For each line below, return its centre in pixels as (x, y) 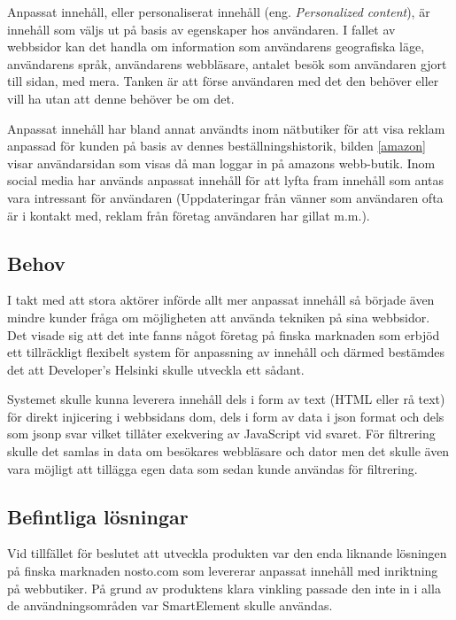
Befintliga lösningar (98, 516)
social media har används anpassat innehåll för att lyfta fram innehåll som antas (225, 180)
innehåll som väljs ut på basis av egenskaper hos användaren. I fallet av (201, 29)
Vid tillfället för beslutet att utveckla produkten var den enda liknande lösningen (227, 553)
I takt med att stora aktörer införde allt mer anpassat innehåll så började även (221, 300)
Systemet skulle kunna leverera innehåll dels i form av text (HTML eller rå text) (226, 399)
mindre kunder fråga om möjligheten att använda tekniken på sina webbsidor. (219, 317)
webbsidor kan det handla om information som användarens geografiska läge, (216, 46)
